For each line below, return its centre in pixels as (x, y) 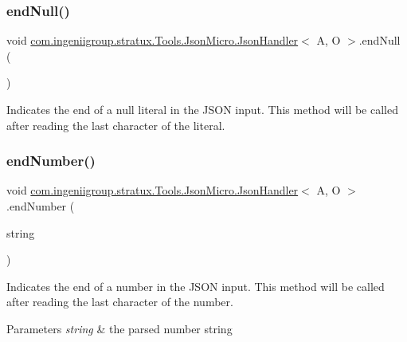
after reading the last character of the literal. (116, 125)
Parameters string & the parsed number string (119, 328)
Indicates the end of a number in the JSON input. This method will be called (196, 286)
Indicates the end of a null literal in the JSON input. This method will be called (202, 109)
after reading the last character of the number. (120, 302)
